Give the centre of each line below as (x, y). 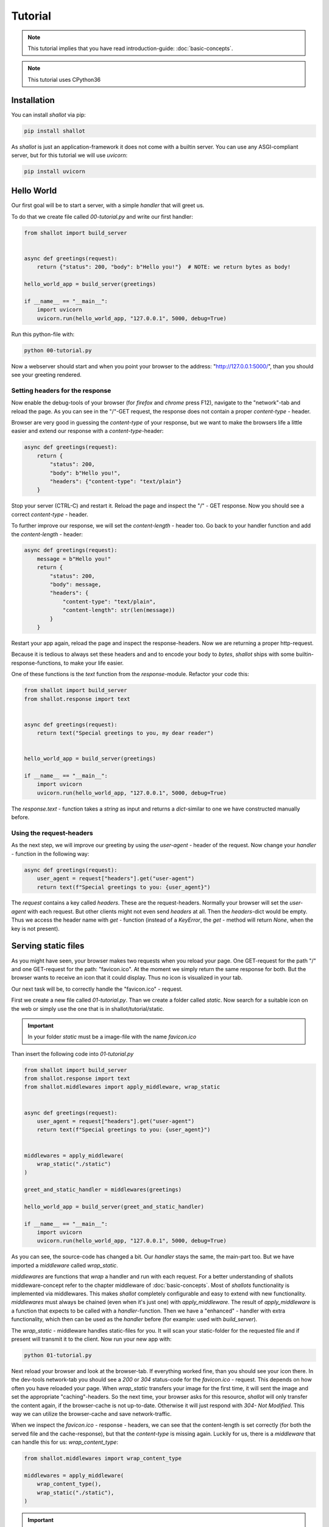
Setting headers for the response (61, 390)
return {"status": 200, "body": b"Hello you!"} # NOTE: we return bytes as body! (164, 267)
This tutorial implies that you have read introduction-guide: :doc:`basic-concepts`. (130, 48)
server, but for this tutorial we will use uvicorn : (69, 155)
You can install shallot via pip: (49, 115)
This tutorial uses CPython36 (64, 79)
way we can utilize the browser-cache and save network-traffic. (91, 1413)
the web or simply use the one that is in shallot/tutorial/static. (88, 1008)
